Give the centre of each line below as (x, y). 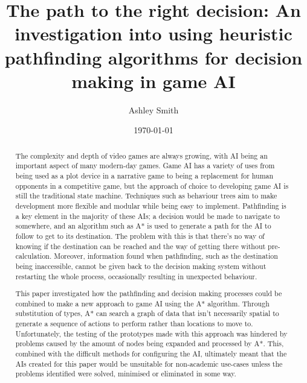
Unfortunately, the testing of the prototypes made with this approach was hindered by (151, 333)
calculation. (34, 256)
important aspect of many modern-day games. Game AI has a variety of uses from (145, 166)
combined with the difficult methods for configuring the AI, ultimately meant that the (151, 354)
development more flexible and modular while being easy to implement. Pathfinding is (151, 205)
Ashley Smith (153, 109)
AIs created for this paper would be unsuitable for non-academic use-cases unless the (149, 363)
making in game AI (153, 81)
